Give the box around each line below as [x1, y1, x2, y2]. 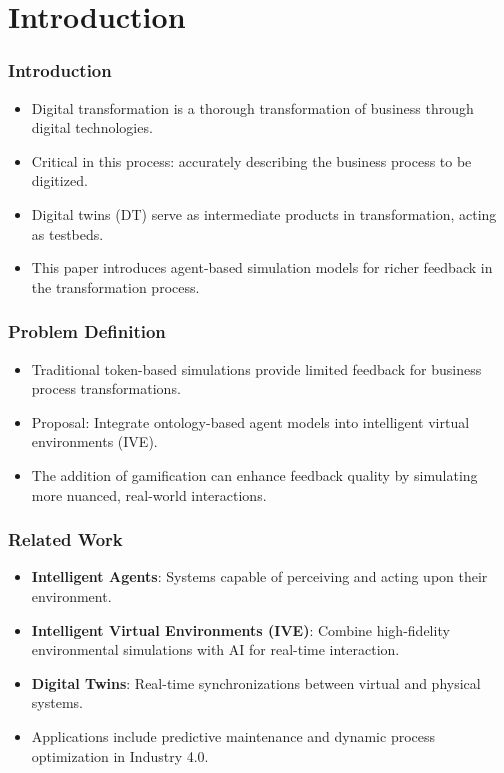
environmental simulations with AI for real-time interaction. [31, 639, 400, 660]
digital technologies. [31, 117, 153, 138]
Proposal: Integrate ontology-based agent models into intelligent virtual [31, 411, 470, 432]
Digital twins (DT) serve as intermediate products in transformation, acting [31, 203, 497, 224]
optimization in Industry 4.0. [31, 745, 209, 766]
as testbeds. [31, 223, 104, 244]
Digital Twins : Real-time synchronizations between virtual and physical [31, 672, 481, 693]
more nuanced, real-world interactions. [31, 484, 267, 505]
